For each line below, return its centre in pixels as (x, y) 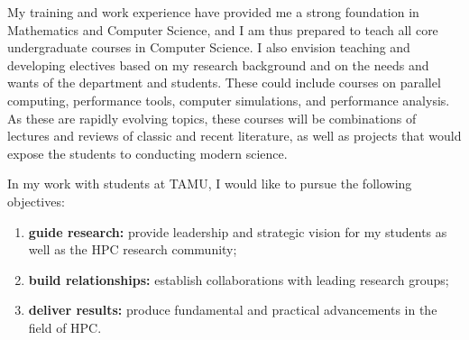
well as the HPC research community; (133, 249)
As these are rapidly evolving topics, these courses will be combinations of (212, 118)
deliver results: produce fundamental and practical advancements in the (233, 310)
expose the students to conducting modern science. (147, 153)
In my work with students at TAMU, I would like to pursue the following (210, 184)
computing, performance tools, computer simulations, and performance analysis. (229, 100)
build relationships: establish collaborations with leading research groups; (239, 279)
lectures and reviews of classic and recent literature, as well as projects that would (234, 136)
